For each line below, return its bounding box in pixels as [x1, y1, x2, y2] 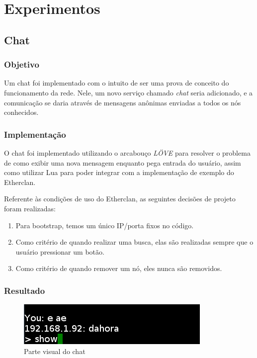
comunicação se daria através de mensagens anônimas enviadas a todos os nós [4, 97, 241, 107]
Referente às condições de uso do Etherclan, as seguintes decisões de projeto [4, 193, 236, 204]
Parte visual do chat [24, 346, 86, 356]
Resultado [4, 284, 45, 296]
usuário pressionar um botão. [15, 246, 104, 257]
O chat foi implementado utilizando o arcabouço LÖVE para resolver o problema [4, 147, 251, 158]
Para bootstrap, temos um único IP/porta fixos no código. [15, 220, 194, 230]
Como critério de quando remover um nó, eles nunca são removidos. [15, 263, 222, 273]
